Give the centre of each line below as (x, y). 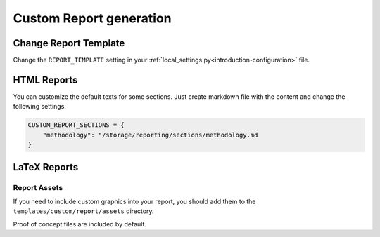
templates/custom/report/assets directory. (83, 211)
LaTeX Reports (46, 167)
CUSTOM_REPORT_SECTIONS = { (76, 125)
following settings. (40, 107)
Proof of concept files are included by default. (80, 224)
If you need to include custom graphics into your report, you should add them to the (134, 201)
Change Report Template (69, 43)
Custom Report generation (92, 18)
